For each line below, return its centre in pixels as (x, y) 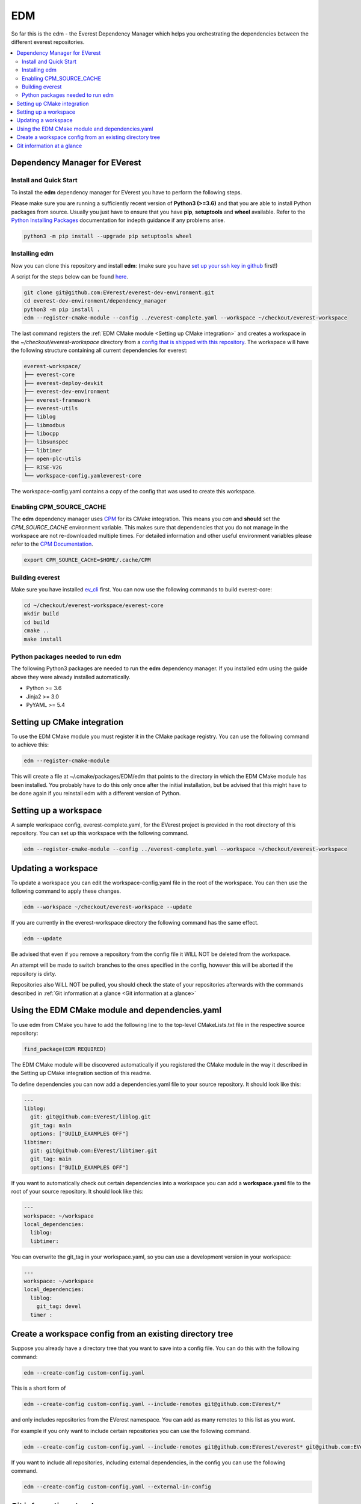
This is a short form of (39, 1388)
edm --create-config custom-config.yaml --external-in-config (117, 1487)
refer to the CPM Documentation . (52, 544)
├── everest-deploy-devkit (63, 383)
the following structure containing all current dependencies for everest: (99, 350)
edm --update (43, 939)
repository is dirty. (34, 973)
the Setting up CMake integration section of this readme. (81, 1073)
